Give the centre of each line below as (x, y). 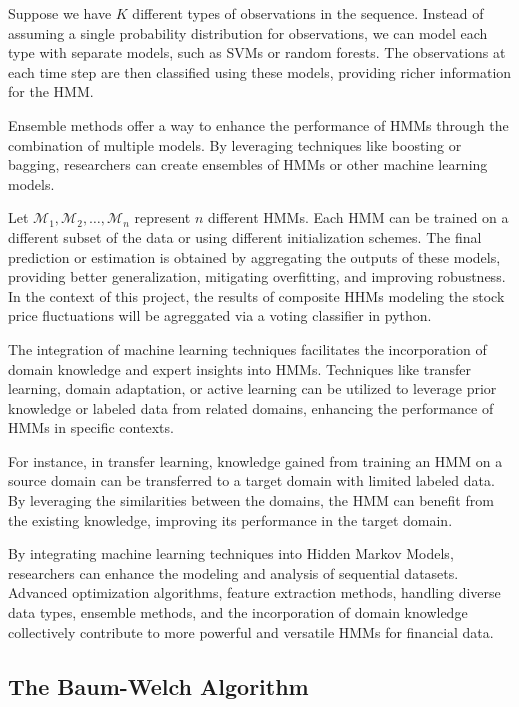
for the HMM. (51, 91)
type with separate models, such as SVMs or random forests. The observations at (257, 52)
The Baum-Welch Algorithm (158, 685)
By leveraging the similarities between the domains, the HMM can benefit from (251, 500)
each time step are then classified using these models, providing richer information (260, 71)
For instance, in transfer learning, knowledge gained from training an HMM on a (255, 460)
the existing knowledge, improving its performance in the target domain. (230, 519)
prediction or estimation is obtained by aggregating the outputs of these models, (254, 256)
